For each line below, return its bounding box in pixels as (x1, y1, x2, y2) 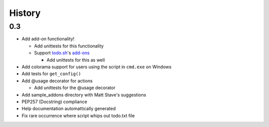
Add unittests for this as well (46, 57, 105, 63)
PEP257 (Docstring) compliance (21, 99, 87, 105)
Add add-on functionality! (21, 36, 75, 42)
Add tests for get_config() (21, 71, 82, 77)
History (9, 7, 41, 18)
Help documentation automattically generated (21, 106, 116, 112)
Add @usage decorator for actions (21, 78, 93, 84)
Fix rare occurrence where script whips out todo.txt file (21, 113, 135, 119)
